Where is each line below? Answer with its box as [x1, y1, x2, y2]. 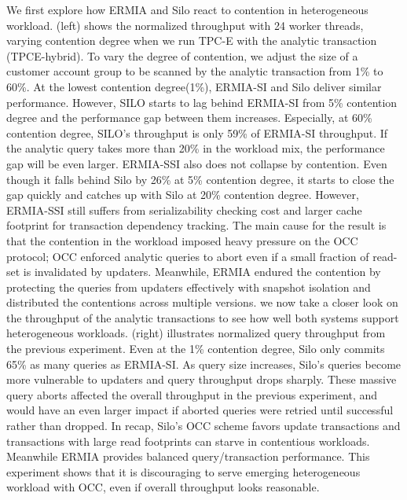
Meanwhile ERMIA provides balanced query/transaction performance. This [6, 448, 370, 465]
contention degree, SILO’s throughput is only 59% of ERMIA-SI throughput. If [6, 124, 388, 141]
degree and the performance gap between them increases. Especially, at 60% [6, 109, 372, 126]
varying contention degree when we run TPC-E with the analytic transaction [6, 32, 377, 49]
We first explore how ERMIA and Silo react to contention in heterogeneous [6, 2, 368, 17]
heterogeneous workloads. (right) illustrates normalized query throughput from [6, 325, 386, 341]
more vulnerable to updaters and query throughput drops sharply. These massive [6, 371, 397, 388]
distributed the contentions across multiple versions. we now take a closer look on [6, 294, 398, 311]
